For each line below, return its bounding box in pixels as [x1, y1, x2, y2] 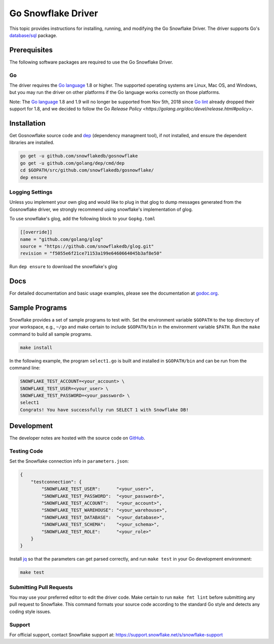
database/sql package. [9, 32, 58, 38]
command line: [9, 365, 41, 371]
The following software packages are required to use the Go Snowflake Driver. [9, 59, 174, 65]
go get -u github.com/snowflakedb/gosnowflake [20, 153, 138, 159]
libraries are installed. [9, 140, 54, 146]
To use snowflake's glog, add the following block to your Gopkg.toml [9, 216, 156, 222]
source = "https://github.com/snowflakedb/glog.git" [20, 243, 154, 249]
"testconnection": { [30, 479, 82, 485]
